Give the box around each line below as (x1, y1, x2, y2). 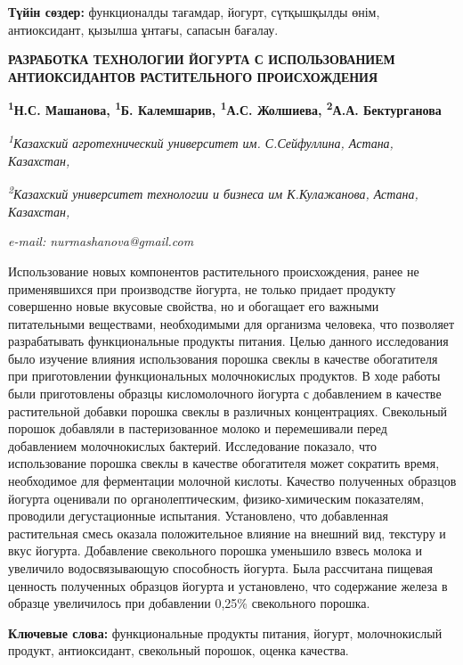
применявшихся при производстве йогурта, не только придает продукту (8, 279, 396, 298)
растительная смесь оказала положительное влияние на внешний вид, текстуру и (8, 523, 446, 542)
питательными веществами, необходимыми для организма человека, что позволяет (8, 314, 455, 332)
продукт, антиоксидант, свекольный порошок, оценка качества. (8, 641, 349, 660)
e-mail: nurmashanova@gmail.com (8, 232, 194, 250)
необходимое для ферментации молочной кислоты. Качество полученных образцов (8, 472, 457, 490)
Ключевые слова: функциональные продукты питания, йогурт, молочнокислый (8, 623, 443, 642)
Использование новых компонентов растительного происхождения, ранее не (8, 261, 419, 280)
